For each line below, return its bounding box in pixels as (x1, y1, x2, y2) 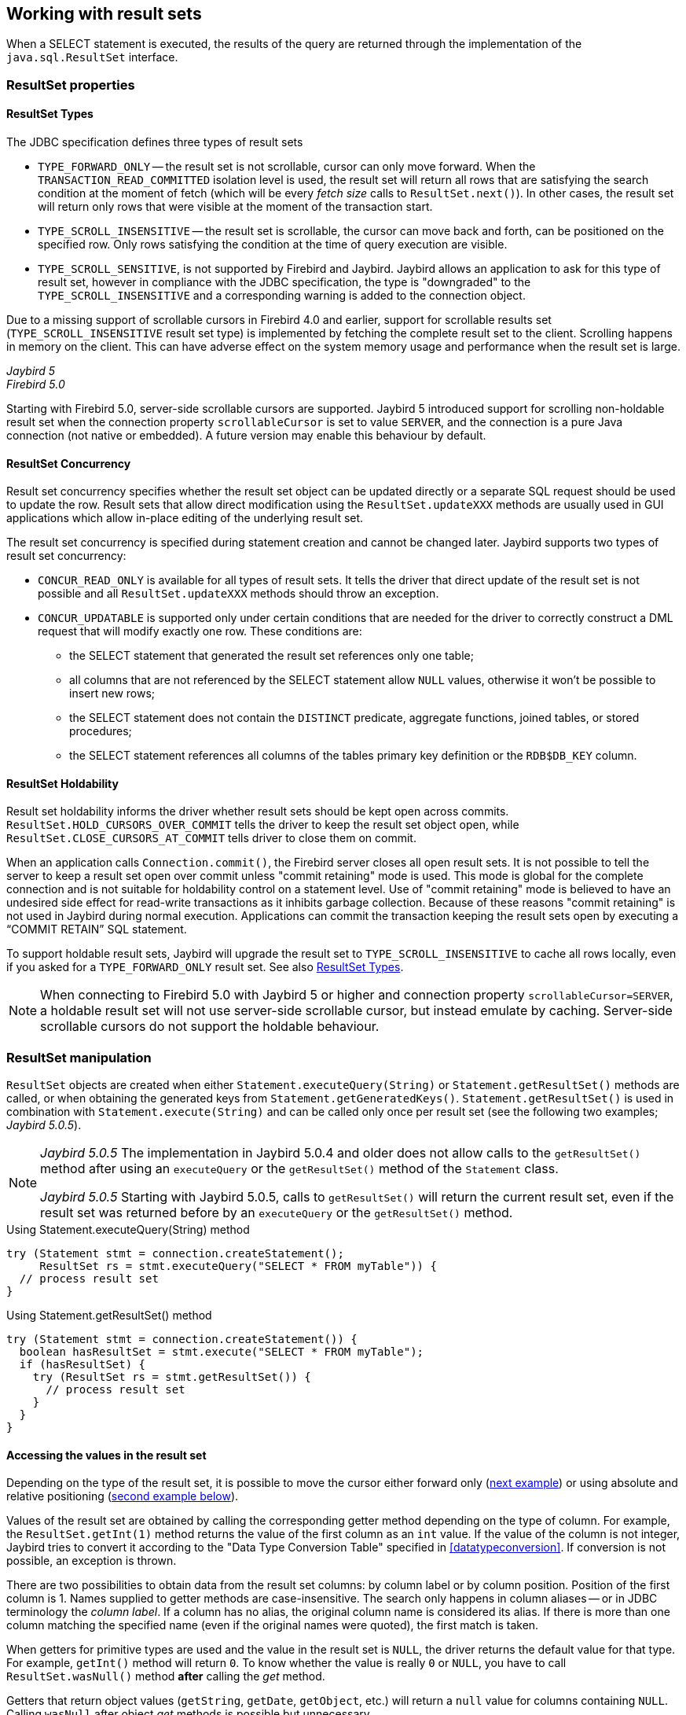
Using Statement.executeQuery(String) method (6, 1223, 250, 1237)
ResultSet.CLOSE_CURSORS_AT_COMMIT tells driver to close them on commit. (6, 831, 416, 845)
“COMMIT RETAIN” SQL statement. (6, 922, 187, 937)
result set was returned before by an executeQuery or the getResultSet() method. (40, 1205, 513, 1221)
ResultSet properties (6, 76, 135, 93)
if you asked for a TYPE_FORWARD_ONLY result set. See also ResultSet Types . (6, 960, 404, 974)
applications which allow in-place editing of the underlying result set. (6, 511, 364, 525)
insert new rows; (69, 686, 156, 701)
